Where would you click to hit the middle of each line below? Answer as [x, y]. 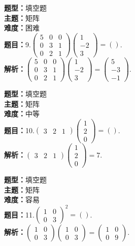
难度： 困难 [22, 28]
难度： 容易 [22, 199]
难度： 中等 [22, 114]
